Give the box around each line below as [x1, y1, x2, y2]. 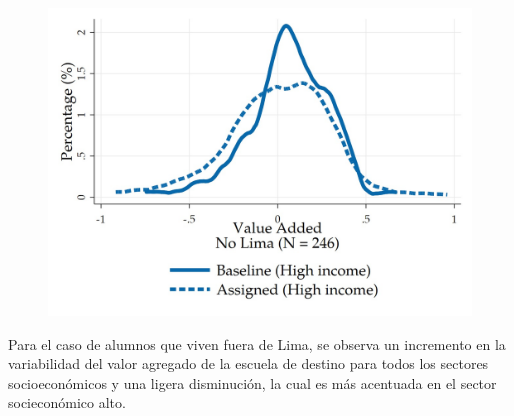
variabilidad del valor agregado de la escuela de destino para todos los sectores [8, 353, 489, 374]
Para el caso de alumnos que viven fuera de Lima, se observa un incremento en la [8, 333, 506, 354]
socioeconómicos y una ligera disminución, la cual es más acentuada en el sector [8, 372, 497, 393]
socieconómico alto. [8, 392, 126, 413]
